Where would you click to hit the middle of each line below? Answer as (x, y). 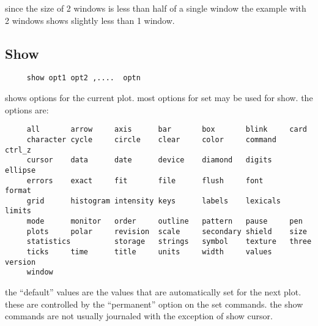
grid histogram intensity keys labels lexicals (154, 201)
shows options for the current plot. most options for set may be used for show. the (159, 98)
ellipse (20, 170)
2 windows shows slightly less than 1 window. (90, 20)
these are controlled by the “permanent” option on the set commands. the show (154, 304)
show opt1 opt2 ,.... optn (83, 78)
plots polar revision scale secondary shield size (167, 231)
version (20, 262)
